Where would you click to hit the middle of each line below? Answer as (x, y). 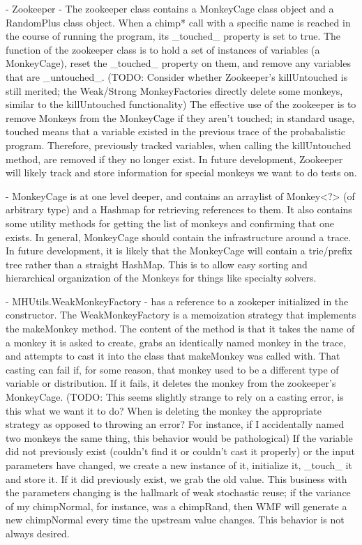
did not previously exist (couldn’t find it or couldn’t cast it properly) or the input (181, 451)
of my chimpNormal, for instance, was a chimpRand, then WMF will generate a (176, 506)
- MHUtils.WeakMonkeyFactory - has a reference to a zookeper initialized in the (177, 301)
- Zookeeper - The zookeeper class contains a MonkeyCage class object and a (170, 8)
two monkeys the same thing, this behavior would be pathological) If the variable (179, 437)
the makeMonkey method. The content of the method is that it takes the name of (180, 329)
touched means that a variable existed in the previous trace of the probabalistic (175, 131)
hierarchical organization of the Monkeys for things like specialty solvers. (161, 278)
